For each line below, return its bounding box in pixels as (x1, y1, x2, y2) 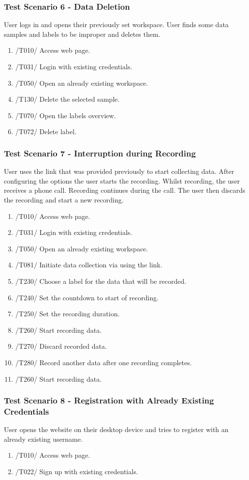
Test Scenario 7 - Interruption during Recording (4, 147, 196, 159)
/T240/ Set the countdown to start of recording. (15, 292, 159, 302)
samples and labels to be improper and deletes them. (4, 29, 161, 39)
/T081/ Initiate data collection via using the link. (15, 260, 162, 270)
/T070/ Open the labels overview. (15, 110, 116, 120)
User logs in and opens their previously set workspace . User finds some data (4, 19, 229, 30)
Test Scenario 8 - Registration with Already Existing (4, 394, 214, 406)
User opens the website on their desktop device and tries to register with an (4, 424, 229, 434)
